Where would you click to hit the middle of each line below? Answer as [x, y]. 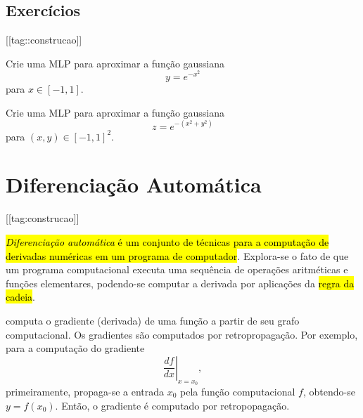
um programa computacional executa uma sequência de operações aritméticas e [177, 269]
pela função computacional [238, 391]
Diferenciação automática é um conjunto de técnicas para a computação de [167, 242]
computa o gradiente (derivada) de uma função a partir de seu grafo [153, 320]
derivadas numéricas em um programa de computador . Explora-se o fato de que [177, 255]
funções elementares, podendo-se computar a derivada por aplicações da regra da [180, 283]
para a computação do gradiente [75, 348]
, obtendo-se [329, 391]
